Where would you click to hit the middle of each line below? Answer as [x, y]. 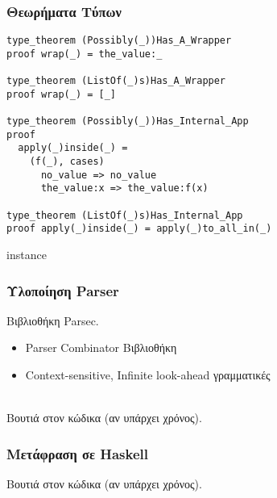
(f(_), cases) [67, 162]
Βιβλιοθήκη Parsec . [53, 320]
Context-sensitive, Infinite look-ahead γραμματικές [148, 375]
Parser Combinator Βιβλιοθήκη [101, 347]
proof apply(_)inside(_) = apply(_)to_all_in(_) [139, 229]
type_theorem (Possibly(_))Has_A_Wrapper [119, 41]
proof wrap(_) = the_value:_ [85, 54]
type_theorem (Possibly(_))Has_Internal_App [128, 121]
